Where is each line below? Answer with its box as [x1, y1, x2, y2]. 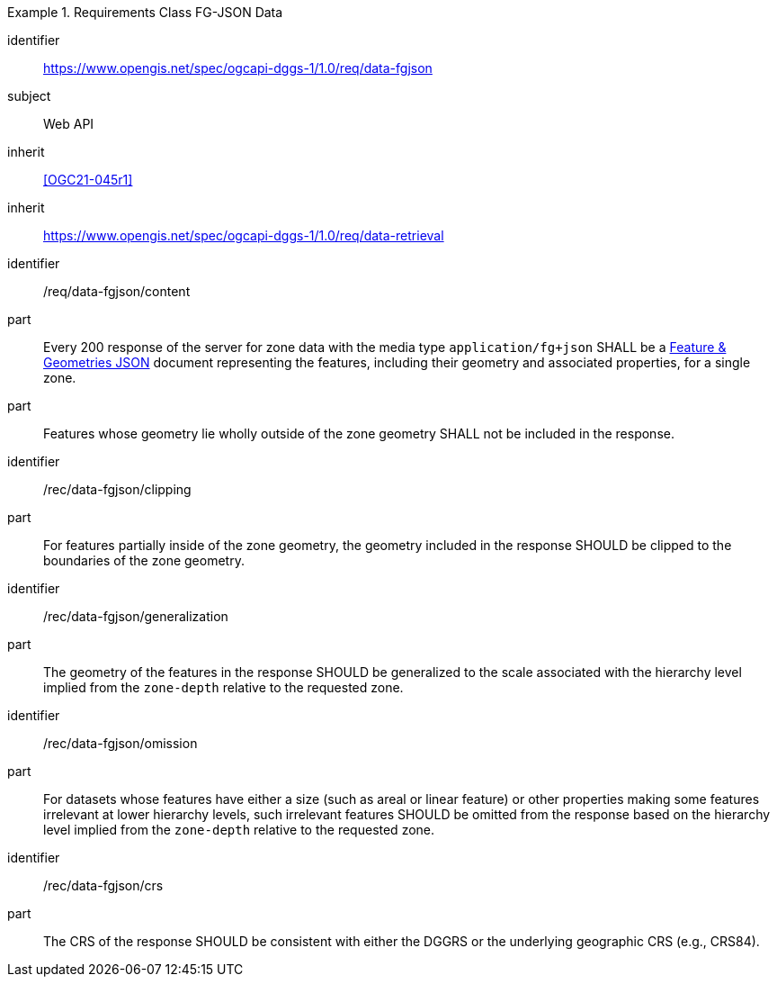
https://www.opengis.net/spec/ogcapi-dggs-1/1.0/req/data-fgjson [43, 60, 433, 76]
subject [7, 88, 51, 104]
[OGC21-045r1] [43, 172, 133, 187]
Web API [43, 116, 94, 131]
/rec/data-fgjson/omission [43, 736, 198, 751]
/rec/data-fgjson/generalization [43, 609, 228, 624]
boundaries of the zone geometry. [43, 553, 245, 568]
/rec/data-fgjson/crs [43, 878, 164, 893]
